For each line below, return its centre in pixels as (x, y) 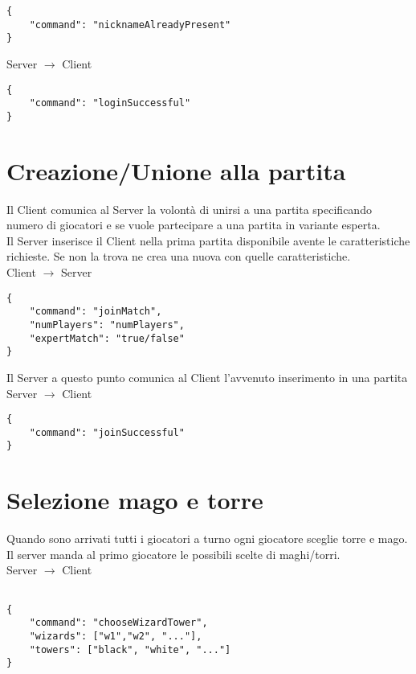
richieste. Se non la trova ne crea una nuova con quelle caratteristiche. (179, 256)
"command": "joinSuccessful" (107, 432)
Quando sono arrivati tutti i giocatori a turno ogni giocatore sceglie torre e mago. (207, 538)
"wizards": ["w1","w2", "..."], (116, 636)
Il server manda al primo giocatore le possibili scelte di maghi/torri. (173, 554)
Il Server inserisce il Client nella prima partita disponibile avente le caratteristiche (208, 240)
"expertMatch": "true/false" (107, 338)
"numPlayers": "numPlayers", (107, 325)
